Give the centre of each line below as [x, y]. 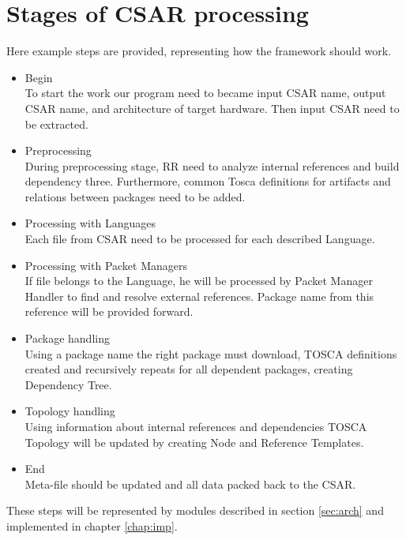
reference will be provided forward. [109, 311]
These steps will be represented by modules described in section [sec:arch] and [195, 510]
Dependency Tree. [68, 384]
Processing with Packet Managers [106, 265]
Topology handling [70, 411]
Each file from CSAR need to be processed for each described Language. [200, 239]
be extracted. [56, 124]
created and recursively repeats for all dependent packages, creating [189, 369]
